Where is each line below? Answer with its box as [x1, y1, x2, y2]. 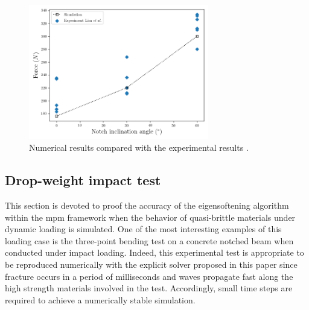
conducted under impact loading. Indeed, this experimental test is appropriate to [5, 246, 304, 259]
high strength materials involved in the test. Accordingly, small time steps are [5, 282, 293, 294]
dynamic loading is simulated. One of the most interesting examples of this [5, 223, 282, 235]
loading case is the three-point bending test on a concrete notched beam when [5, 234, 294, 247]
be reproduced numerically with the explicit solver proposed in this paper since [5, 258, 298, 270]
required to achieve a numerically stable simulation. [5, 293, 196, 306]
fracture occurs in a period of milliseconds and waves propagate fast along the [5, 270, 293, 282]
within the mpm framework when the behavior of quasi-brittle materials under [5, 210, 296, 223]
